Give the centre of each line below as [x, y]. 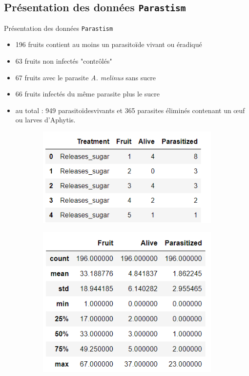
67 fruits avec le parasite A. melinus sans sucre [85, 77]
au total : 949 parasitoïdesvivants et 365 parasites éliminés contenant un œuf [130, 110]
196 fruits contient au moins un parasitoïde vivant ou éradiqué [109, 44]
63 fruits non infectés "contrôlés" [64, 61]
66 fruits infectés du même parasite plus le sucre [88, 94]
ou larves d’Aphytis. [45, 120]
